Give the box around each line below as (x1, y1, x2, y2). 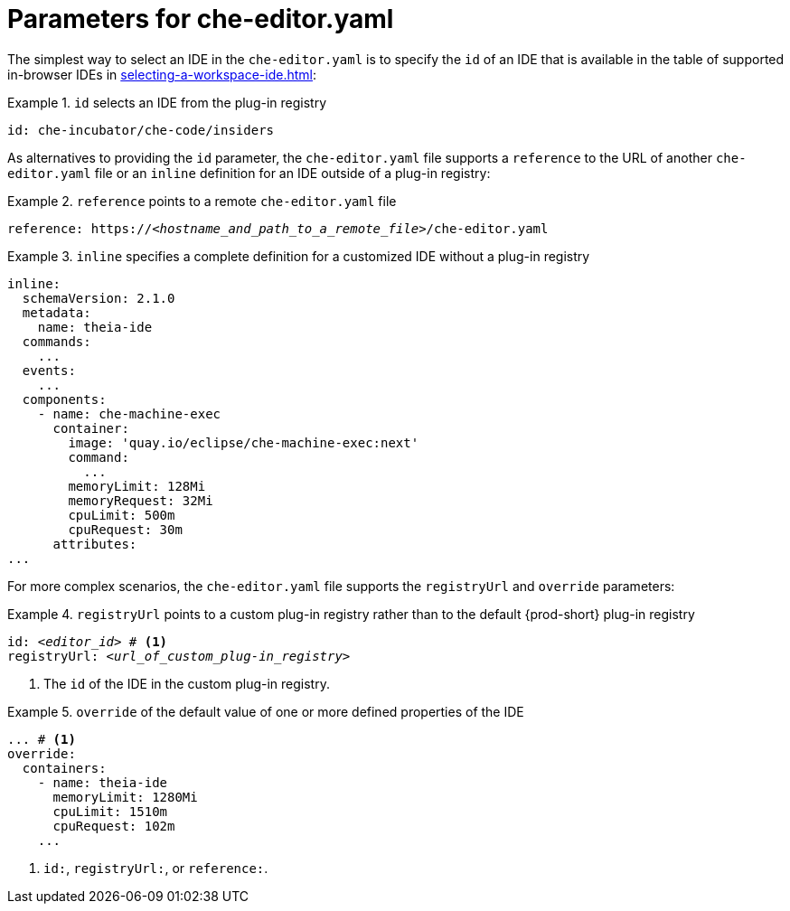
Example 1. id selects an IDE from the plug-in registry (7, 94, 327, 110)
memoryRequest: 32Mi (68, 493, 213, 508)
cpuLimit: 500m (68, 507, 175, 522)
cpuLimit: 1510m (52, 803, 168, 819)
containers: (22, 760, 107, 775)
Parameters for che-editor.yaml (7, 4, 394, 34)
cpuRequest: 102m (52, 818, 175, 833)
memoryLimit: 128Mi (68, 478, 206, 493)
